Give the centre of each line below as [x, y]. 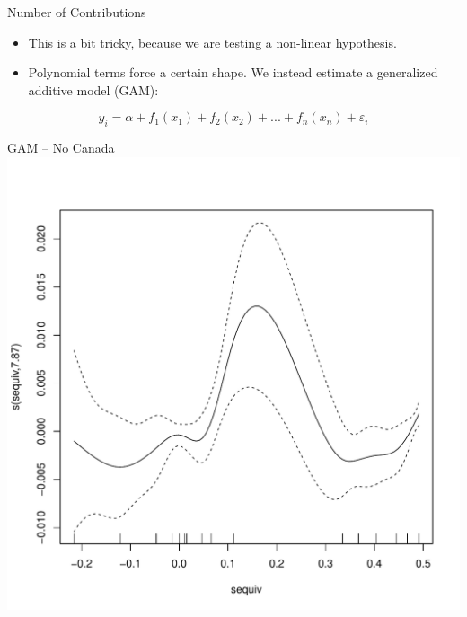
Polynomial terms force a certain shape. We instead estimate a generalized [233, 72]
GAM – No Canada [61, 148]
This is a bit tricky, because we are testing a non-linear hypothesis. [212, 42]
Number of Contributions [77, 12]
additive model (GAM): [93, 89]
